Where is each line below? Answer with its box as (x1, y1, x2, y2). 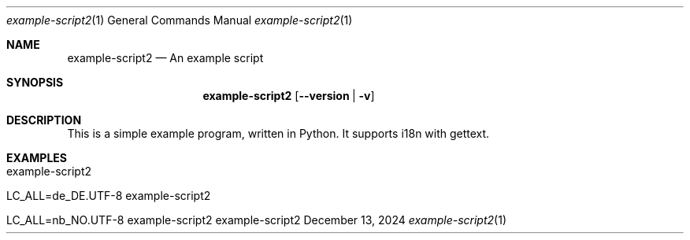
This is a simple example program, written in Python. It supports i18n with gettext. (67, 127, 490, 140)
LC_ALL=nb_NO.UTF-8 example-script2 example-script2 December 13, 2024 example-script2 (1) (6, 213, 506, 227)
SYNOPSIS (6, 76, 64, 89)
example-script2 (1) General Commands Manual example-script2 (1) (6, 13, 353, 27)
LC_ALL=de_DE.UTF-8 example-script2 (6, 189, 211, 202)
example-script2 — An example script (67, 51, 264, 65)
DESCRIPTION (6, 113, 82, 127)
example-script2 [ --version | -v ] (202, 89, 375, 102)
